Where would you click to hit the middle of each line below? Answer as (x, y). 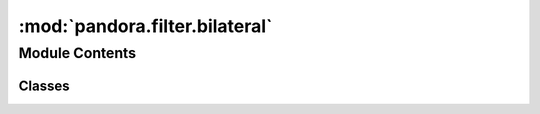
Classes (44, 85)
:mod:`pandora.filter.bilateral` (145, 26)
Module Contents (77, 53)
